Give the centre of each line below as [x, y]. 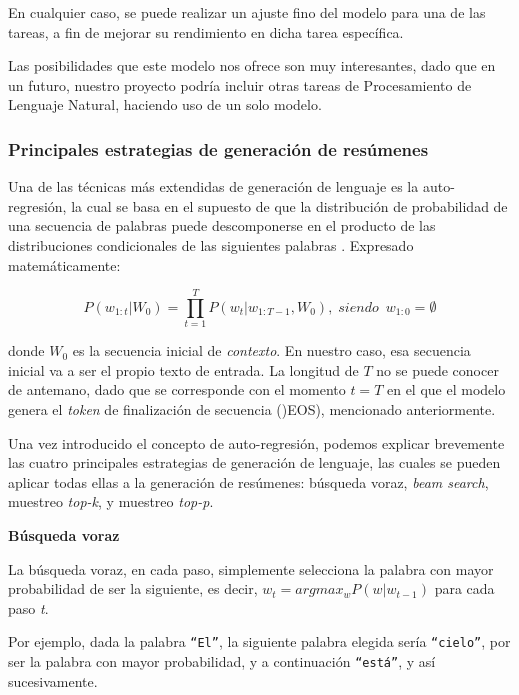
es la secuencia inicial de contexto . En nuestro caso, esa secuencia [271, 350]
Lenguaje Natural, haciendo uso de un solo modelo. [165, 104]
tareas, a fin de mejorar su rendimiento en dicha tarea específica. [206, 31]
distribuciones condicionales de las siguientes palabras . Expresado [211, 244]
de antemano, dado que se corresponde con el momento [177, 389]
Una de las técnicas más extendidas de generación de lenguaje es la [213, 186]
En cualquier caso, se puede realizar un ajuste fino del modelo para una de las [247, 12]
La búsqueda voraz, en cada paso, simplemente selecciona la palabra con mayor [251, 568]
